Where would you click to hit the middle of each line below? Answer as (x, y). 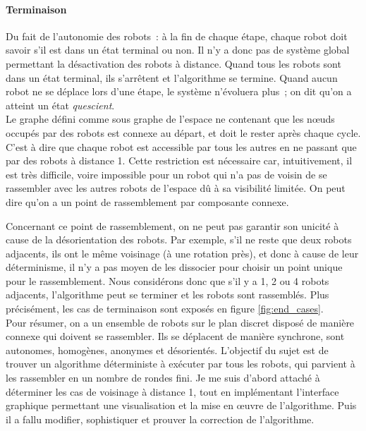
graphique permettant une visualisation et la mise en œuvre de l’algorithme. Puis (181, 405)
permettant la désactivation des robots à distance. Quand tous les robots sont (173, 63)
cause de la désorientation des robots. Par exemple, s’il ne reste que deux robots (179, 239)
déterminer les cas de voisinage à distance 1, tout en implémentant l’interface (172, 391)
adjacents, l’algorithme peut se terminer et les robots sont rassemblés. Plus (167, 295)
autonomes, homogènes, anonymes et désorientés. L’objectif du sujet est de (167, 350)
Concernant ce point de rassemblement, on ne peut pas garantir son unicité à (172, 225)
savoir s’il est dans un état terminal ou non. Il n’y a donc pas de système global (178, 50)
